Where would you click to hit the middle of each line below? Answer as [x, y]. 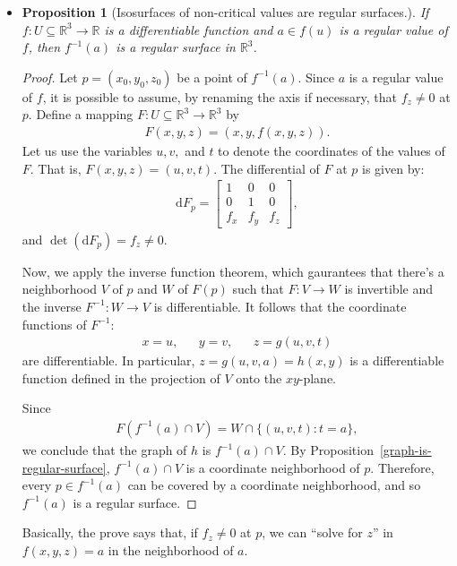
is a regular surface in [176, 47]
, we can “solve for [312, 532]
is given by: [393, 168]
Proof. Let [50, 77]
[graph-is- [405, 450]
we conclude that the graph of [104, 450]
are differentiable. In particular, [108, 360]
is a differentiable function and [189, 29]
